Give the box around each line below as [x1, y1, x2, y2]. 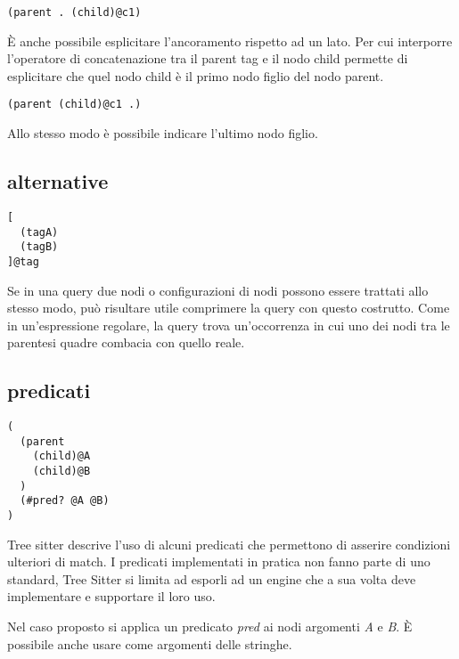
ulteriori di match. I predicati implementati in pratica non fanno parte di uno [7, 552, 430, 571]
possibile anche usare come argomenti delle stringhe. [7, 634, 292, 653]
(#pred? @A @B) [20, 494, 110, 508]
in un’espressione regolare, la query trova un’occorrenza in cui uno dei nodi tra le [7, 315, 450, 334]
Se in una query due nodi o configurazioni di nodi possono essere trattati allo [7, 281, 429, 299]
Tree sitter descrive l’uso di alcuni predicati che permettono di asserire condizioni [7, 534, 451, 553]
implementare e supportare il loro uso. [7, 587, 216, 606]
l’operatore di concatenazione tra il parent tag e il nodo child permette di [7, 49, 408, 68]
